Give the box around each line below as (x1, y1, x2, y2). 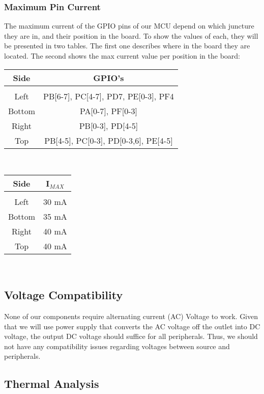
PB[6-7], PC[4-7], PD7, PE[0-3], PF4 (43, 90, 174, 102)
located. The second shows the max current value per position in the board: (4, 50, 241, 61)
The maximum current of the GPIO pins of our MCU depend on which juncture (4, 20, 254, 31)
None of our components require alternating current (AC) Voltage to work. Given (4, 310, 258, 321)
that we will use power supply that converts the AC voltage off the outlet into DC (4, 321, 260, 331)
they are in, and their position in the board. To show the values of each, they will (4, 30, 258, 41)
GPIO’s (93, 71, 124, 84)
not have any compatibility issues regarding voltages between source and (4, 340, 230, 351)
